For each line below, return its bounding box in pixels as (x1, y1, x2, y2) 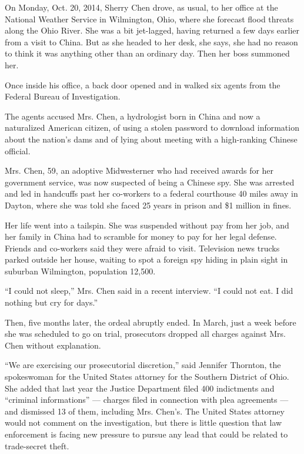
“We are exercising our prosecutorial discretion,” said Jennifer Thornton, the (5, 359, 281, 371)
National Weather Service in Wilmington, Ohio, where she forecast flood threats (5, 12, 294, 25)
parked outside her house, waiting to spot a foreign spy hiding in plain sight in (5, 253, 288, 266)
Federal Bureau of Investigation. (5, 90, 121, 102)
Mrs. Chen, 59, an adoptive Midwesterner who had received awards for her (5, 164, 274, 177)
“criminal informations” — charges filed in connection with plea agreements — (5, 393, 289, 406)
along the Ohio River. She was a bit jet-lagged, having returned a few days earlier (5, 24, 300, 37)
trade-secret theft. (5, 439, 69, 452)
